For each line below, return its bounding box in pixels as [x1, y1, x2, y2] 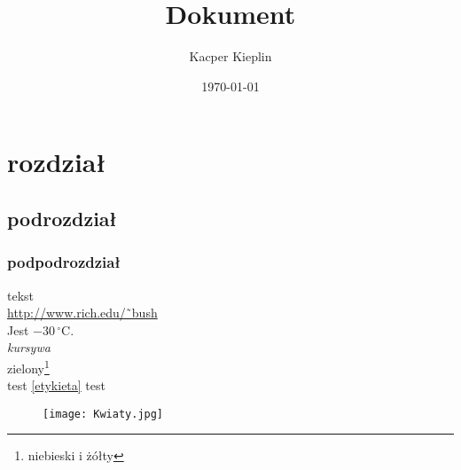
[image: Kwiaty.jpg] [43, 407, 164, 420]
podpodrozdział [7, 251, 121, 273]
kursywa [7, 338, 51, 356]
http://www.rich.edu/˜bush [7, 303, 158, 322]
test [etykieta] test [7, 376, 105, 395]
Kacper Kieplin [189, 47, 272, 66]
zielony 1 [7, 356, 50, 377]
